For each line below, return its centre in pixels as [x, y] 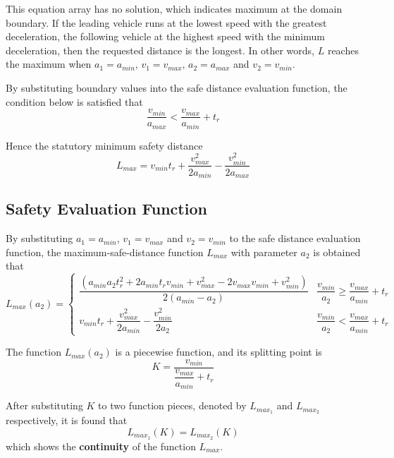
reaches [343, 50]
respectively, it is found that [67, 420]
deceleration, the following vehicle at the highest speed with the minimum [165, 36]
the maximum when [49, 64]
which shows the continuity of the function [101, 446]
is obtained [337, 252]
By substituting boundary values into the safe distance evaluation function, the [177, 87]
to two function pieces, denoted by [172, 405]
